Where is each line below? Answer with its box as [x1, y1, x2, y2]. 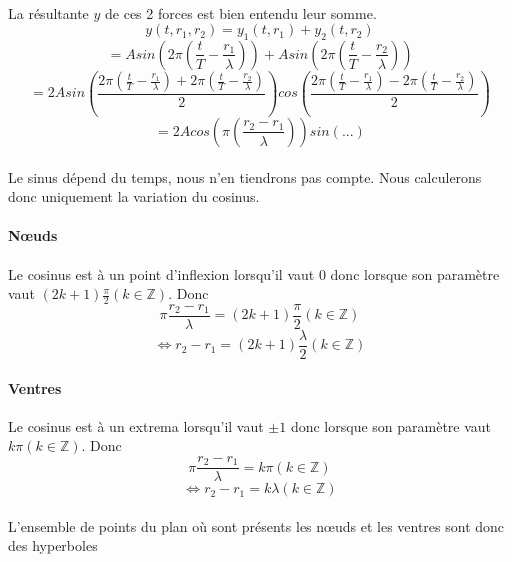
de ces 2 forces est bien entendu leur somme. [105, 2, 377, 23]
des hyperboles [8, 535, 98, 556]
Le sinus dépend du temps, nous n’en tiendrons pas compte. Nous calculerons [8, 166, 482, 187]
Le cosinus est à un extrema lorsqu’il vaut [8, 415, 264, 436]
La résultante [8, 2, 89, 23]
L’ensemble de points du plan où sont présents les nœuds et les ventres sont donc [8, 515, 505, 536]
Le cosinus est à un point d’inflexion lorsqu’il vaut [8, 263, 315, 284]
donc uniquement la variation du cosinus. [8, 186, 260, 207]
